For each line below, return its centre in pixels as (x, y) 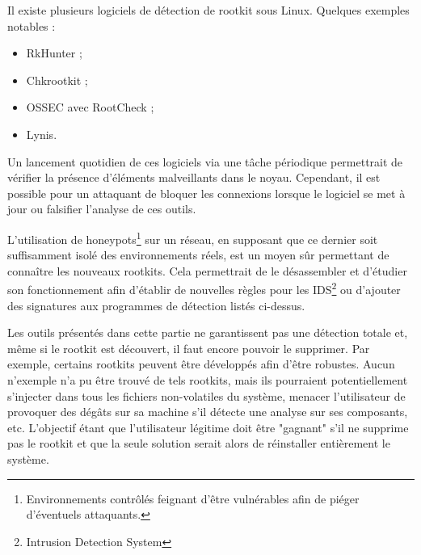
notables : (32, 25)
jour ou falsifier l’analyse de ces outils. (102, 209)
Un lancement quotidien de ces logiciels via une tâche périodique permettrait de (205, 161)
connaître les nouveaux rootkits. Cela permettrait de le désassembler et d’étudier (207, 270)
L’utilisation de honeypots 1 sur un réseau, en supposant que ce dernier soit (193, 238)
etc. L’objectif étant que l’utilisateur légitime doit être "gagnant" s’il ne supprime (208, 427)
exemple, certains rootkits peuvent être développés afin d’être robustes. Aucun (201, 364)
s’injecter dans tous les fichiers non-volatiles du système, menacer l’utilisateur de (206, 395)
